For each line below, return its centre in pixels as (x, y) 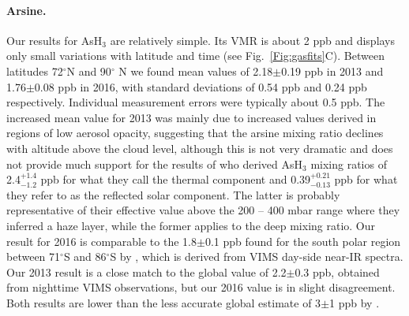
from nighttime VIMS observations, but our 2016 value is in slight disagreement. (201, 287)
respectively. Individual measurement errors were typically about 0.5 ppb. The (196, 102)
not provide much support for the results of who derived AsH (155, 164)
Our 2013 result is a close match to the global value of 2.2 (146, 271)
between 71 (34, 257)
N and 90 (89, 71)
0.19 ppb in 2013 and (332, 71)
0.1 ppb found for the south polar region (303, 241)
